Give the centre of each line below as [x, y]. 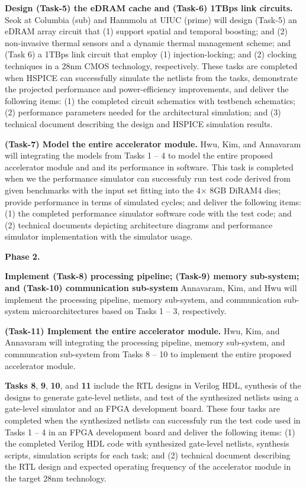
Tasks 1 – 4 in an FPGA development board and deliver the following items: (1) [150, 432]
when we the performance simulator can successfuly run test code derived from [148, 178]
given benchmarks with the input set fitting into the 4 [103, 190]
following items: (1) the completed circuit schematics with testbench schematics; [150, 100]
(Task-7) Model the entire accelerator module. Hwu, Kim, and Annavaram [153, 143]
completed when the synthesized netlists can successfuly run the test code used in [153, 420]
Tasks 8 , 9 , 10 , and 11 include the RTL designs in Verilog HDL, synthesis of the [153, 385]
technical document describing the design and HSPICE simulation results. [139, 123]
